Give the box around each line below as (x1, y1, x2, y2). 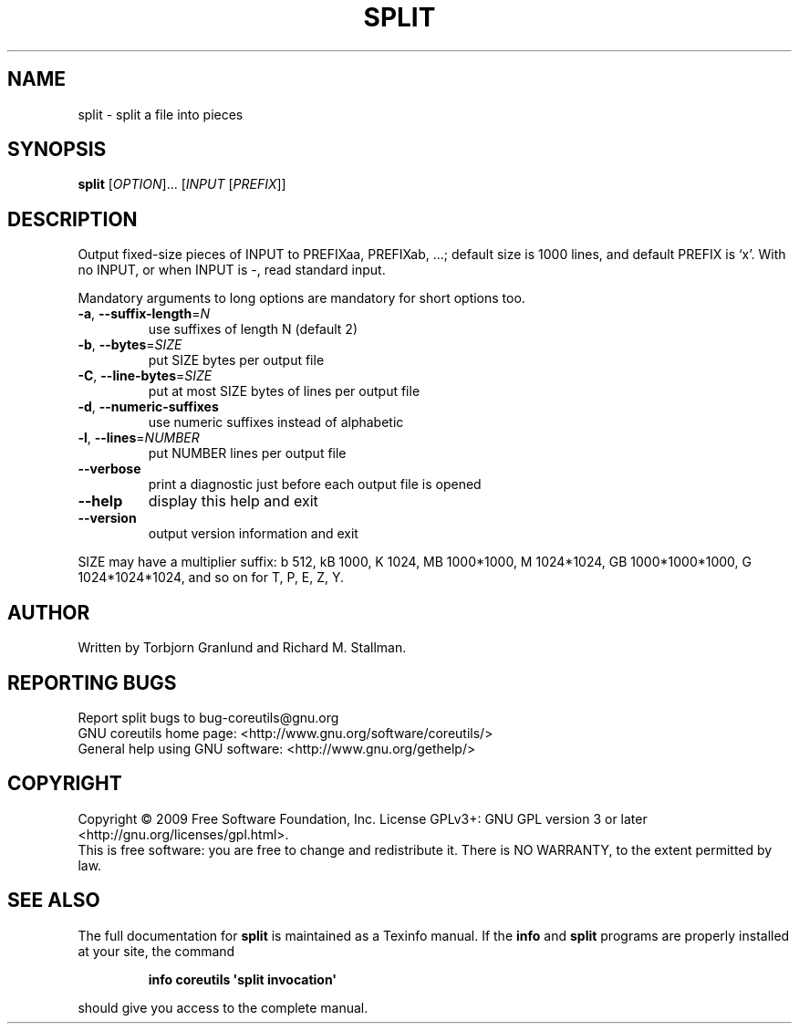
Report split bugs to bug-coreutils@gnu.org (78, 709, 339, 725)
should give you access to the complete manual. (78, 999, 368, 1015)
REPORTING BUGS (7, 671, 177, 694)
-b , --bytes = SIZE (78, 337, 182, 353)
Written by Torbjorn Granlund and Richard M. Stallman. (78, 640, 407, 656)
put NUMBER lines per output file (148, 445, 347, 462)
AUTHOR (7, 600, 90, 624)
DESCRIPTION (7, 207, 138, 231)
